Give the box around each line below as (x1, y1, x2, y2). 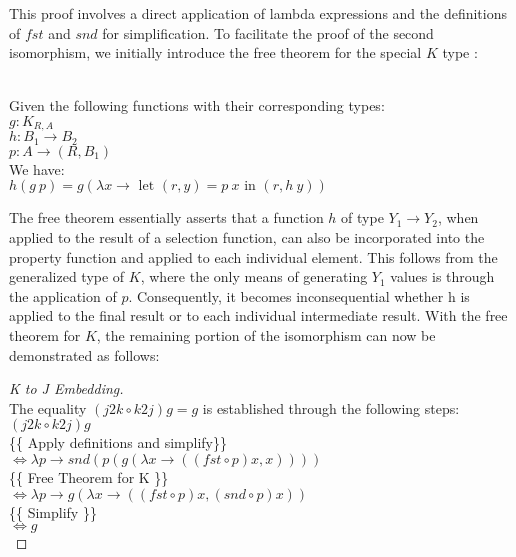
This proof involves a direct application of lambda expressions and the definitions (9, 3, 508, 23)
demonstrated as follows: (9, 344, 160, 365)
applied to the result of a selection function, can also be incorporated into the (9, 227, 485, 248)
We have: (9, 158, 65, 179)
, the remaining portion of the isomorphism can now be (96, 325, 436, 346)
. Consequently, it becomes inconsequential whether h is (128, 285, 470, 306)
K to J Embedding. (9, 378, 124, 399)
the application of (9, 285, 117, 306)
